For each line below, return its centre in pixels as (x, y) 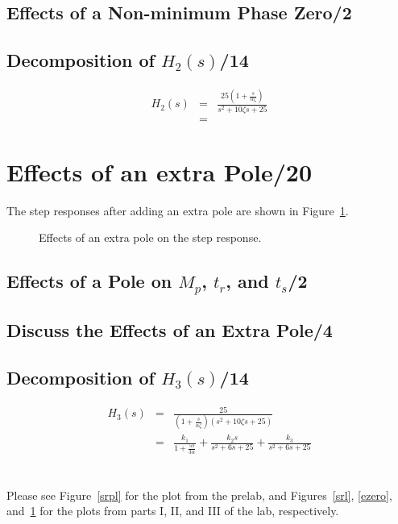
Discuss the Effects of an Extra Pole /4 (170, 329)
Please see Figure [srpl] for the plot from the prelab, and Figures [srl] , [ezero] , (199, 495)
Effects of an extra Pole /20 (160, 171)
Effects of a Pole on (89, 281)
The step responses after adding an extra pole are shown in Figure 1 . (178, 210)
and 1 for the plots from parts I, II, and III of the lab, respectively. (173, 511)
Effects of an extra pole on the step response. (150, 237)
